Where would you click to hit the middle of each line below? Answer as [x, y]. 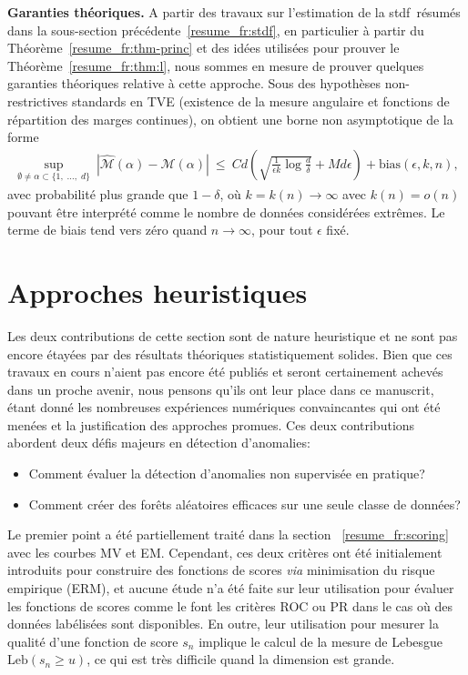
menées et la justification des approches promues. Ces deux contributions [211, 424]
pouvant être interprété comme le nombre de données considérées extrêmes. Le [226, 212]
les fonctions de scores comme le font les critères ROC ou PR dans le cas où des [230, 605]
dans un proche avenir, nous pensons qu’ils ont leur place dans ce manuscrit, [221, 389]
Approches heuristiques [158, 292]
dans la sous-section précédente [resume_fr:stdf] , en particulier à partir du [216, 30]
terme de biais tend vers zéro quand [107, 230]
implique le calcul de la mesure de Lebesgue [321, 641]
